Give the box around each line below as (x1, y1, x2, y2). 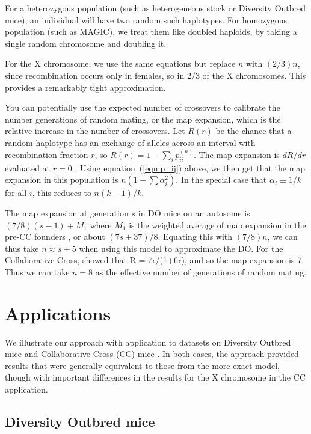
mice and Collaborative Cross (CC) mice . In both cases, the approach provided (5, 347, 299, 360)
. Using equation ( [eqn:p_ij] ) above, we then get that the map (75, 161, 306, 174)
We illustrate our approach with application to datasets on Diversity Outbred (5, 335, 291, 348)
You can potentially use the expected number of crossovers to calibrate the (5, 101, 280, 114)
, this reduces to (32, 186, 91, 199)
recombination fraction (5, 148, 88, 160)
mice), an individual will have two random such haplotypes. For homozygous (5, 13, 288, 26)
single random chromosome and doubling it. (5, 37, 167, 49)
